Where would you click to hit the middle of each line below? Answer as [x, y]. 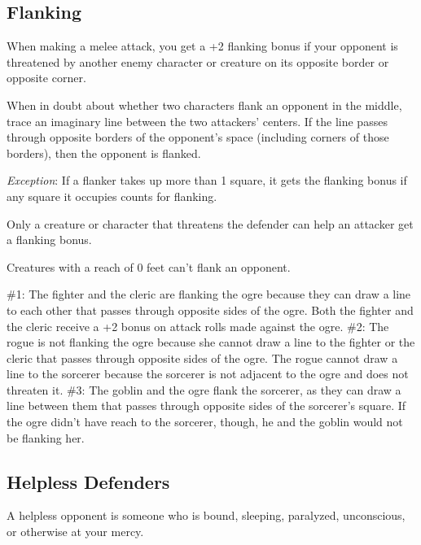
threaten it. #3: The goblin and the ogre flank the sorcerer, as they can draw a [204, 389]
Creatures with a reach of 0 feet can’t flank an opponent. [149, 266]
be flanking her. [46, 437]
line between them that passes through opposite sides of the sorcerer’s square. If [206, 405]
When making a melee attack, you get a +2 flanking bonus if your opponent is [202, 46]
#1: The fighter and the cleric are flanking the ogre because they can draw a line [209, 294]
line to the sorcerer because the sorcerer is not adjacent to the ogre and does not [208, 374]
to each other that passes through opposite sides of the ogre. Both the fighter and [210, 310]
